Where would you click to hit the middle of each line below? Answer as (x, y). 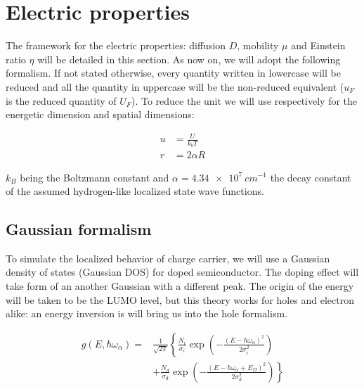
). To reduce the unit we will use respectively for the (244, 100)
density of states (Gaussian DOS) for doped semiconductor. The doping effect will (182, 272)
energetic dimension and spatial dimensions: (100, 114)
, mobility (258, 45)
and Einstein (318, 45)
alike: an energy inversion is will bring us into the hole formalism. (147, 313)
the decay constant (311, 177)
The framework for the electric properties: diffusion (116, 45)
